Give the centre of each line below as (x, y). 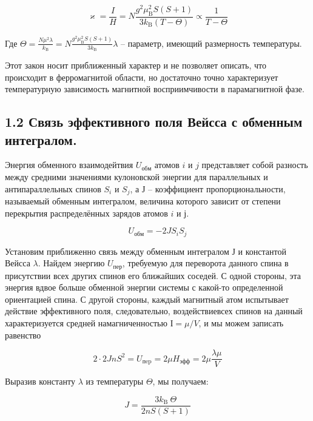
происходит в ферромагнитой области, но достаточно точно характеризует (142, 77)
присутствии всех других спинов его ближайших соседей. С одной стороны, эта (153, 275)
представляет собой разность (255, 165)
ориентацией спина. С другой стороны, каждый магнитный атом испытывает (147, 299)
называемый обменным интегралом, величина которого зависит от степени (143, 200)
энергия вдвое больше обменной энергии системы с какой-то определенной (144, 287)
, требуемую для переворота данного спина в (205, 263)
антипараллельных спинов (53, 188)
